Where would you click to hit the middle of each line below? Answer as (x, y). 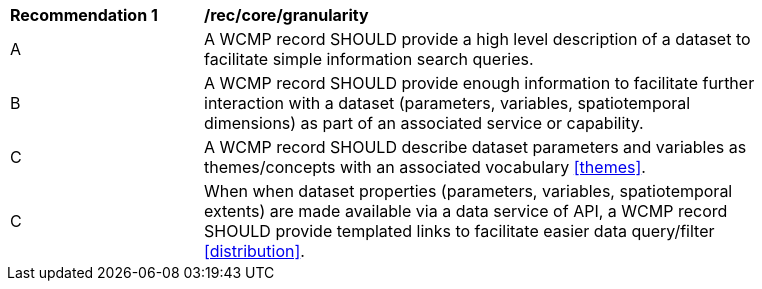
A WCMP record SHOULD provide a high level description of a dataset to (477, 39)
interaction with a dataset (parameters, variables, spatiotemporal (447, 103)
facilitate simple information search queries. (369, 59)
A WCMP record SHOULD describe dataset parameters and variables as (475, 147)
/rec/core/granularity (286, 15)
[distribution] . (254, 251)
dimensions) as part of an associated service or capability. (424, 123)
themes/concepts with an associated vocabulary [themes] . (425, 167)
